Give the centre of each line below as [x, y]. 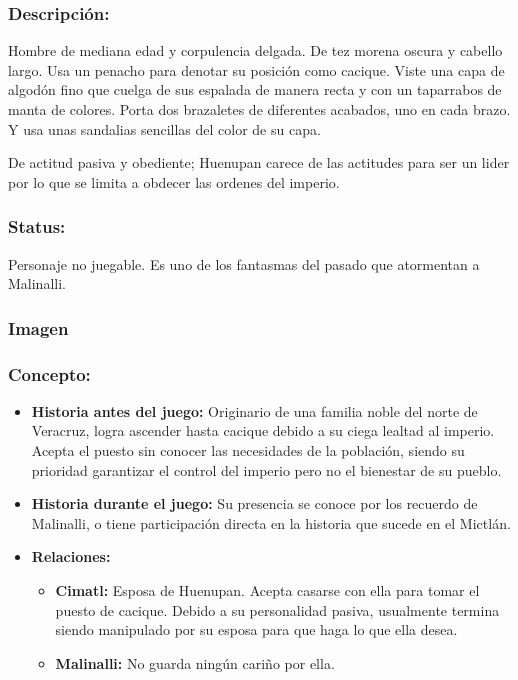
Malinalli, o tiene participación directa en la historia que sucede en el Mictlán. [271, 522]
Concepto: [49, 373]
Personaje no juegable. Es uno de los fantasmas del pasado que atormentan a [244, 263]
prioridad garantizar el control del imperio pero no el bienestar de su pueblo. [266, 469]
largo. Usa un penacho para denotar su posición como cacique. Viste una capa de [256, 69]
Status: [37, 226]
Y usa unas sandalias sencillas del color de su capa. [164, 128]
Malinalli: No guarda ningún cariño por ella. [195, 662]
